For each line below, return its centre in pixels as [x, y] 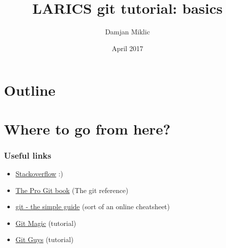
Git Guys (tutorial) [44, 239]
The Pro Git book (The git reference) [72, 190]
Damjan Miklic [127, 32]
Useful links [28, 155]
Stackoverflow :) [39, 174]
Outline [30, 90]
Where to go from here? [87, 128]
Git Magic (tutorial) [46, 223]
